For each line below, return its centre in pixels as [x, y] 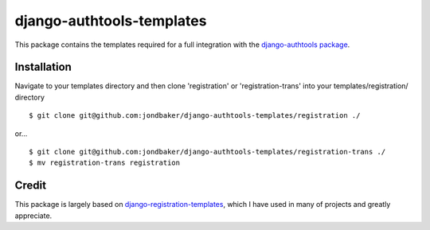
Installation [43, 67]
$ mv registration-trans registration [105, 163]
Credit [31, 186]
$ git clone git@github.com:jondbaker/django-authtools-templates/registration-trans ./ [207, 152]
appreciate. [33, 216]
